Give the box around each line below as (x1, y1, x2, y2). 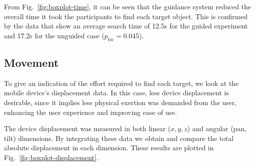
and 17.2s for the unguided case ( (4, 30, 105, 40)
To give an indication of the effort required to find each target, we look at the (4, 78, 239, 88)
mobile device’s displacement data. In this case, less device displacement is (4, 87, 229, 98)
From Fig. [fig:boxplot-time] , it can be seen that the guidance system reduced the (4, 1, 251, 11)
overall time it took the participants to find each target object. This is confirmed (4, 11, 248, 21)
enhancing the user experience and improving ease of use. (4, 107, 177, 117)
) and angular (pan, (187, 123, 247, 134)
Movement (4, 55, 59, 70)
